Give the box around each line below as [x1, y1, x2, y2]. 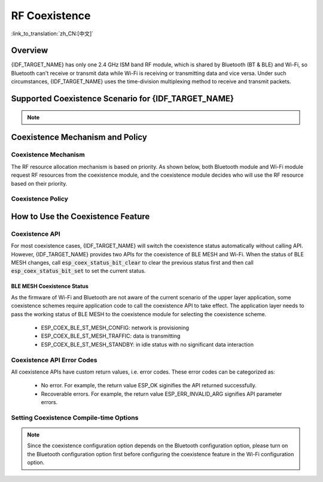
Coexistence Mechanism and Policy [11, 132, 148, 143]
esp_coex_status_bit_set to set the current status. [11, 267, 146, 275]
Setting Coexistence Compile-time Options [11, 413, 139, 422]
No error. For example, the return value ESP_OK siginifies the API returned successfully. [41, 382, 257, 389]
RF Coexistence [11, 9, 91, 22]
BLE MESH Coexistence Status [11, 283, 89, 290]
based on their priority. [11, 180, 68, 187]
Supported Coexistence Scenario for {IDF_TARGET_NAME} [11, 93, 234, 104]
